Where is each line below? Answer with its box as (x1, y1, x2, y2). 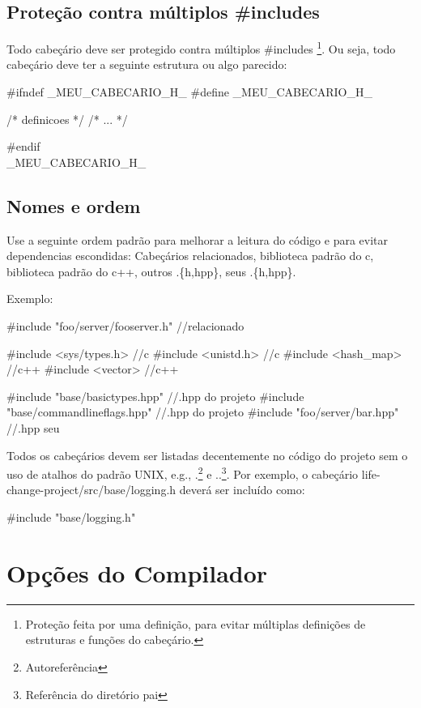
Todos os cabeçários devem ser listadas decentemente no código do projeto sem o (6, 446, 408, 463)
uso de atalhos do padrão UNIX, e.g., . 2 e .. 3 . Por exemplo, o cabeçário (6, 463, 359, 482)
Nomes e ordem (6, 193, 141, 218)
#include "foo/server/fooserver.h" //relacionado (6, 318, 245, 334)
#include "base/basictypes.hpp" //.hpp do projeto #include (6, 387, 304, 404)
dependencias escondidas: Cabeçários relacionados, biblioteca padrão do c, (6, 247, 374, 264)
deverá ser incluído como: (179, 481, 305, 498)
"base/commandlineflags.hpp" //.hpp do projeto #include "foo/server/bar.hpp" (6, 403, 399, 420)
